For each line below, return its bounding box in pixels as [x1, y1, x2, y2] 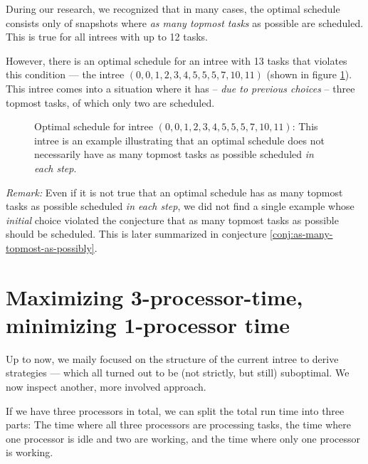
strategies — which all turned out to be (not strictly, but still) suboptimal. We [6, 365, 349, 380]
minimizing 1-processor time [6, 310, 290, 339]
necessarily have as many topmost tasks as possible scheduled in [34, 147, 314, 162]
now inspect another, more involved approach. [6, 379, 206, 394]
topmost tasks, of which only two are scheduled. [6, 95, 215, 110]
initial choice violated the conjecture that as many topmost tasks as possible [6, 212, 339, 227]
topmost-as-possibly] [6, 240, 95, 255]
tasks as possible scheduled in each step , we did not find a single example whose [6, 199, 354, 213]
